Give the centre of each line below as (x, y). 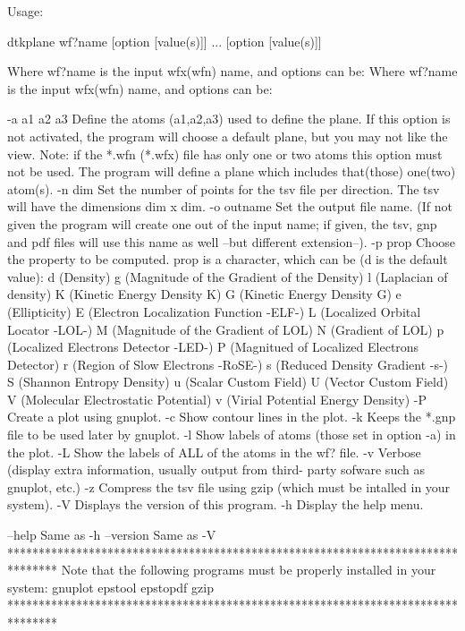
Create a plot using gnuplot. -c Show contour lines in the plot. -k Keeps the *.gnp (232, 417)
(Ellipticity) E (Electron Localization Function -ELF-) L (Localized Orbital (214, 311)
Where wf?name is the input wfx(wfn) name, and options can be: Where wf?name (232, 71)
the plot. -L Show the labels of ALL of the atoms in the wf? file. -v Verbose (214, 452)
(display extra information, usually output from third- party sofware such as (216, 469)
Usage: (25, 11)
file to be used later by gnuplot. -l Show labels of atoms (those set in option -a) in (232, 435)
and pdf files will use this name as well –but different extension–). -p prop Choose (232, 241)
